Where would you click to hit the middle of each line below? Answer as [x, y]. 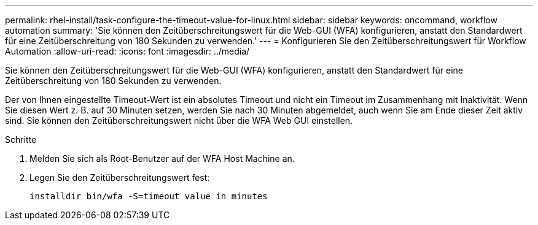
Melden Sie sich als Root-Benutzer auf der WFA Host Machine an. [162, 158]
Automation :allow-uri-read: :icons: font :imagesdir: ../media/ [127, 51]
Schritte [21, 139]
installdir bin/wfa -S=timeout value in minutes [149, 196]
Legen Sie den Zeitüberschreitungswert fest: [120, 177]
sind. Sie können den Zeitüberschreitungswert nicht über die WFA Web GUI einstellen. [179, 120]
